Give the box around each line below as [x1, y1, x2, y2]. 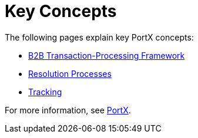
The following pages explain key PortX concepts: [5, 32, 194, 42]
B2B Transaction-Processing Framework [28, 50, 185, 60]
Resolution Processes [28, 68, 112, 79]
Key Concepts [5, 1, 117, 21]
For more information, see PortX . [5, 105, 131, 115]
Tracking [28, 86, 62, 97]
